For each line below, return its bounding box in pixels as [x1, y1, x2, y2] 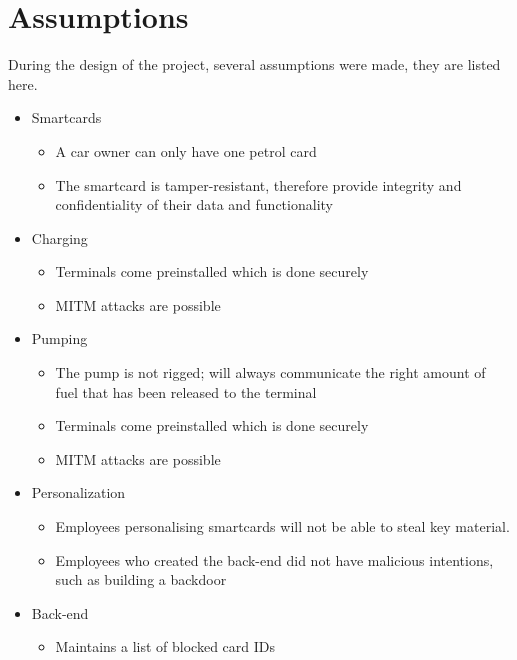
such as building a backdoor [55, 569, 227, 590]
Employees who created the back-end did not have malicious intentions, [55, 549, 494, 570]
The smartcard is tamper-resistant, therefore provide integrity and [55, 174, 462, 195]
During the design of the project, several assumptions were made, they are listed [8, 54, 501, 75]
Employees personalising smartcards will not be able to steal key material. [55, 516, 510, 537]
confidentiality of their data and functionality [55, 194, 333, 215]
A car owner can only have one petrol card [55, 140, 317, 161]
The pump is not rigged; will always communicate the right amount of [55, 362, 486, 383]
